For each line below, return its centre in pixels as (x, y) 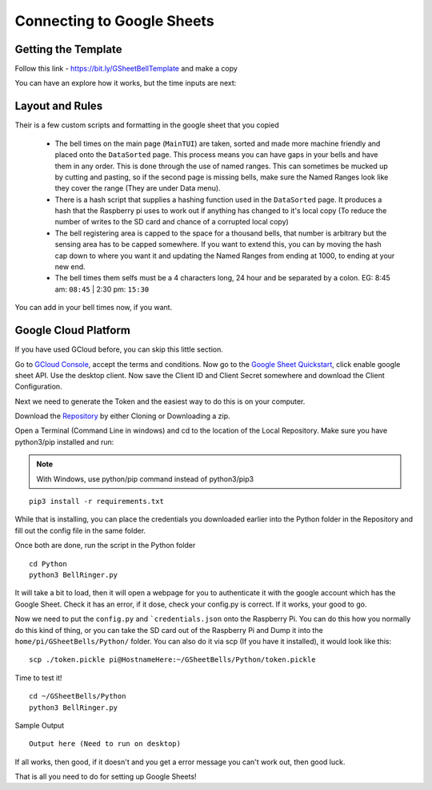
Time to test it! (39, 678)
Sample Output (40, 725)
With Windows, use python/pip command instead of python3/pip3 (145, 479)
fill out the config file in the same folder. (80, 530)
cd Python (48, 564)
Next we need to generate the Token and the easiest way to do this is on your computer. (160, 401)
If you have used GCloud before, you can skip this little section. (119, 349)
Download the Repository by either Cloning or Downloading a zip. (123, 416)
